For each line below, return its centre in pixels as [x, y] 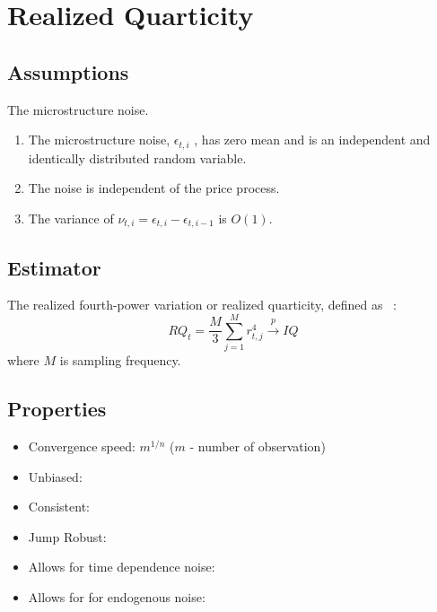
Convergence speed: [82, 446]
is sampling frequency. [120, 360]
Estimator [54, 267]
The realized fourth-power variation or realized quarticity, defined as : [202, 305]
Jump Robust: [67, 536]
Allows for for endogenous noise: [117, 596]
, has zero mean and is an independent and [312, 140]
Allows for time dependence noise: [122, 567]
